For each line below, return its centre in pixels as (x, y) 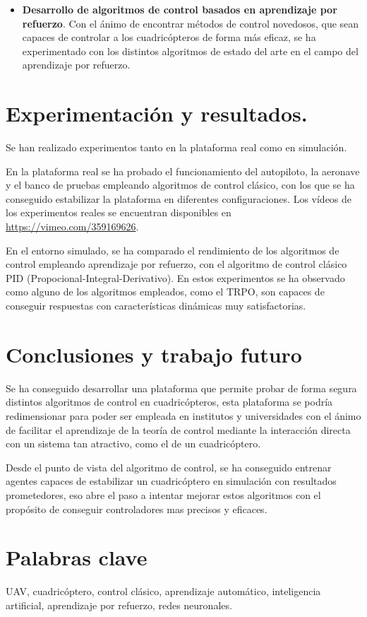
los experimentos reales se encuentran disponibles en (119, 212)
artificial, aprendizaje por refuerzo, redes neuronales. (119, 605)
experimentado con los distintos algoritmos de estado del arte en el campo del (190, 51)
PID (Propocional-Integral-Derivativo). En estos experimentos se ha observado (175, 277)
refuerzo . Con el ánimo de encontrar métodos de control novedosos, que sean (191, 23)
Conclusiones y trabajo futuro (154, 354)
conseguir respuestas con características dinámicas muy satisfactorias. (156, 306)
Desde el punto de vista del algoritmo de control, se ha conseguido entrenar (169, 467)
